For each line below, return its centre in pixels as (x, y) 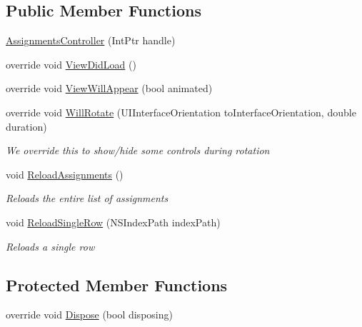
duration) (26, 126)
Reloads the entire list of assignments (87, 198)
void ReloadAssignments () (65, 174)
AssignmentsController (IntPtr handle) (91, 40)
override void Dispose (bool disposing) (89, 315)
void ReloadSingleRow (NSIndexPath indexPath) (113, 222)
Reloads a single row (50, 246)
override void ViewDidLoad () (71, 64)
